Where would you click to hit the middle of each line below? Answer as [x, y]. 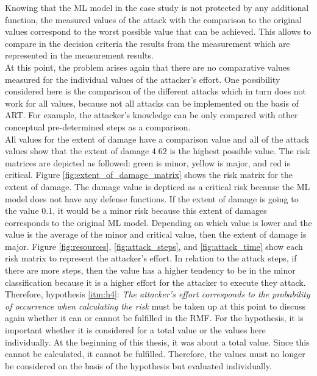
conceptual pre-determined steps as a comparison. [98, 126]
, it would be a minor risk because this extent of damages [160, 211]
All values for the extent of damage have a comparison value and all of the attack [157, 139]
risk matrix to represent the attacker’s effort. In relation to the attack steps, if [151, 258]
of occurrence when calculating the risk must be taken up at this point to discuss [155, 306]
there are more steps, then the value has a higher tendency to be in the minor [150, 270]
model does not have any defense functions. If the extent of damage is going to [152, 198]
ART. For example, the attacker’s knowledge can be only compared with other [151, 115]
